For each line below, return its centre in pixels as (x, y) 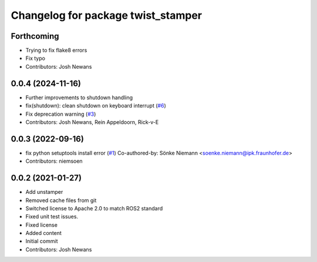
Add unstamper (44, 192)
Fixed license (42, 225)
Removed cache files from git (61, 200)
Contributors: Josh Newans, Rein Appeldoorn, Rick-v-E (92, 122)
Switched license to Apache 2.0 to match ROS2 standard (94, 208)
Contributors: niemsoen (54, 161)
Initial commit (42, 241)
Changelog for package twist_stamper (107, 15)
